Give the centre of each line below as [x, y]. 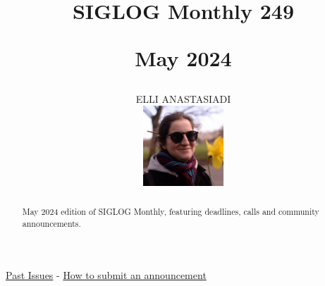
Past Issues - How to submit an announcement [106, 275]
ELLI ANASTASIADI [183, 98]
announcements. [51, 223]
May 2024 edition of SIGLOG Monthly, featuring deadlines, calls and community [171, 211]
